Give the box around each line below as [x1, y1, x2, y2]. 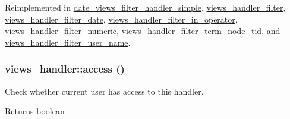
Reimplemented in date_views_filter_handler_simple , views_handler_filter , [5, 1, 286, 13]
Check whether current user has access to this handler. [5, 84, 204, 97]
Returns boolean [5, 105, 65, 117]
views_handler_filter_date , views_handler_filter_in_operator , [5, 12, 238, 25]
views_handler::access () [5, 61, 125, 76]
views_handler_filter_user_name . [5, 36, 131, 48]
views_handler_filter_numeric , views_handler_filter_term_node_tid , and [5, 24, 280, 37]
